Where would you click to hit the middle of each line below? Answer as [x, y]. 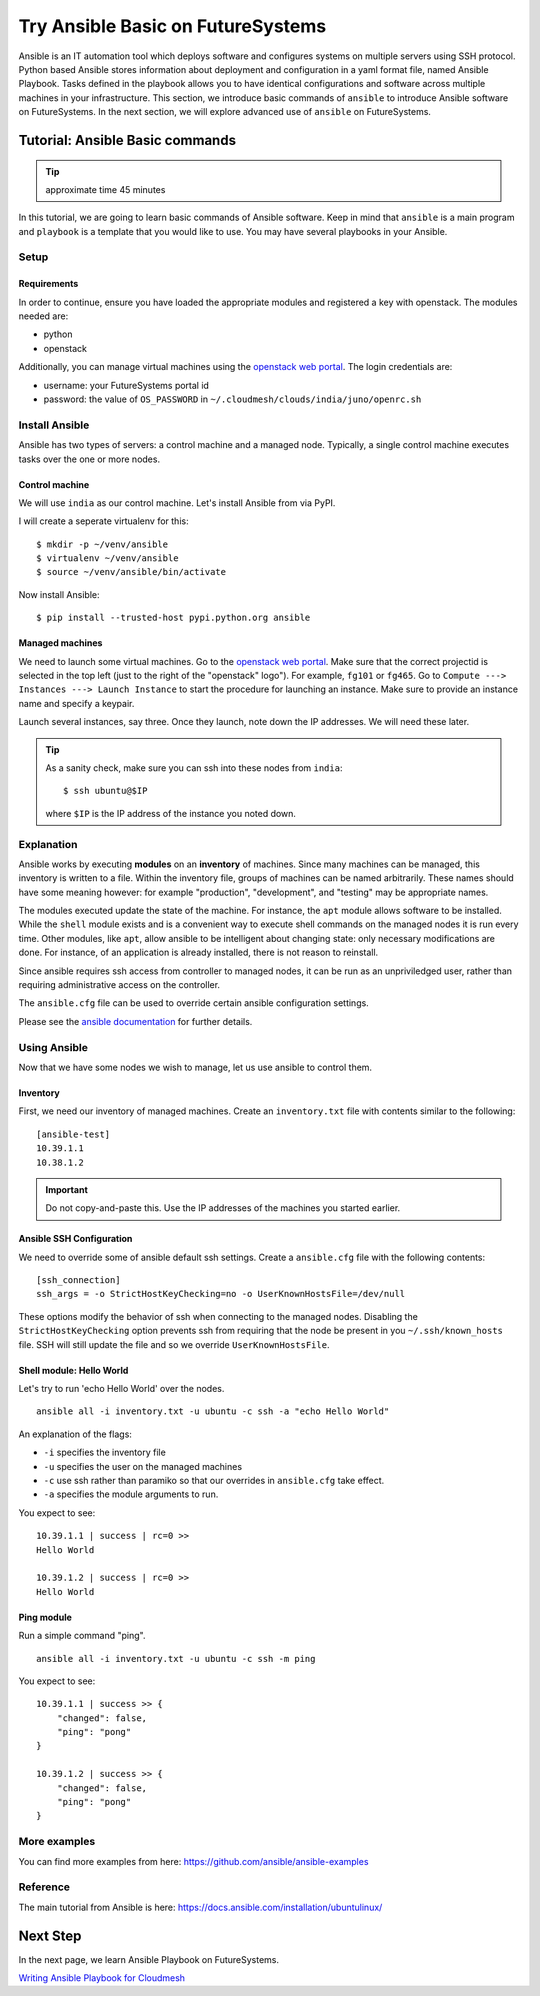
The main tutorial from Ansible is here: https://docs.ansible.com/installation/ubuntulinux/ [200, 1907]
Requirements [48, 284]
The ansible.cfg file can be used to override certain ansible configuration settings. [193, 1003]
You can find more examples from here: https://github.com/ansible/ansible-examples [193, 1861]
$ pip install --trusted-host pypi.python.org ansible [173, 618]
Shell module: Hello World [73, 1370]
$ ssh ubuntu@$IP [105, 791]
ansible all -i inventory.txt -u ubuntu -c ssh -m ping [176, 1658]
